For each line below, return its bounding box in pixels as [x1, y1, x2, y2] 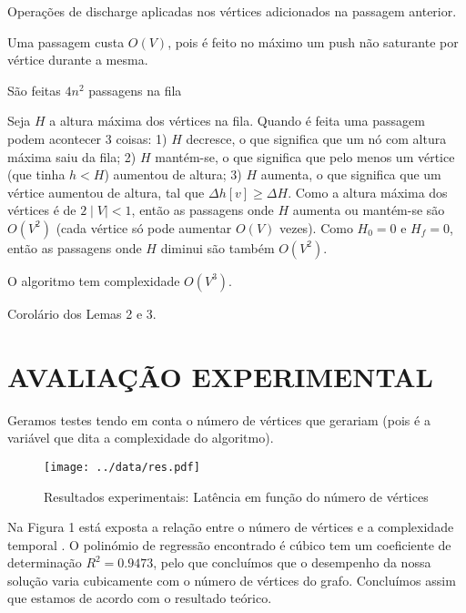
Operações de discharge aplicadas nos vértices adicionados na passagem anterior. [7, 2, 457, 20]
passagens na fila [88, 80, 182, 99]
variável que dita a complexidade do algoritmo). [7, 428, 274, 447]
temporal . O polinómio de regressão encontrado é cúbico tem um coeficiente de [7, 535, 451, 554]
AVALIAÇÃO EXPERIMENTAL [7, 357, 433, 394]
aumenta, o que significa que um [260, 165, 441, 184]
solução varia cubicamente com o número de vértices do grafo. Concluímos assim [7, 570, 456, 589]
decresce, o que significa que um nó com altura [186, 128, 447, 148]
